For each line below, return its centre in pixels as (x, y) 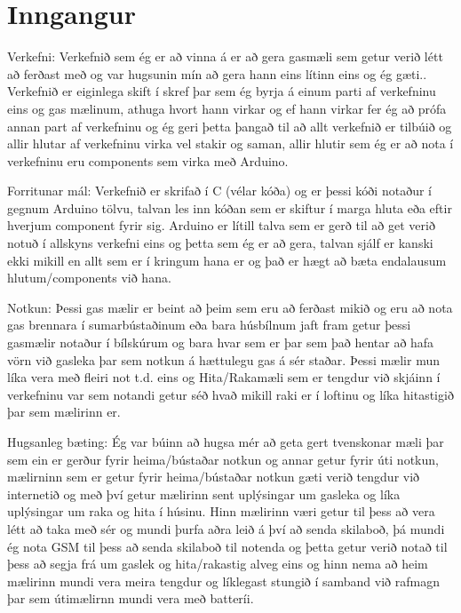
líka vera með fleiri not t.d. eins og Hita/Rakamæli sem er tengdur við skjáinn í (224, 377)
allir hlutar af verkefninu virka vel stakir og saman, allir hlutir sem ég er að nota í (230, 143)
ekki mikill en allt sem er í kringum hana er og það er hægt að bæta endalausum (227, 260)
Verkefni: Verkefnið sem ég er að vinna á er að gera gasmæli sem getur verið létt (225, 56)
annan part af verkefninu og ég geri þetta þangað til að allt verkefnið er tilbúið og (230, 126)
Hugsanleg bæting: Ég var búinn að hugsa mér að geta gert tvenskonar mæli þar (226, 442)
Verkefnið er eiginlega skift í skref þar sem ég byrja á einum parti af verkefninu (222, 91)
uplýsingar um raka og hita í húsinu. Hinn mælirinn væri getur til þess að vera (221, 511)
